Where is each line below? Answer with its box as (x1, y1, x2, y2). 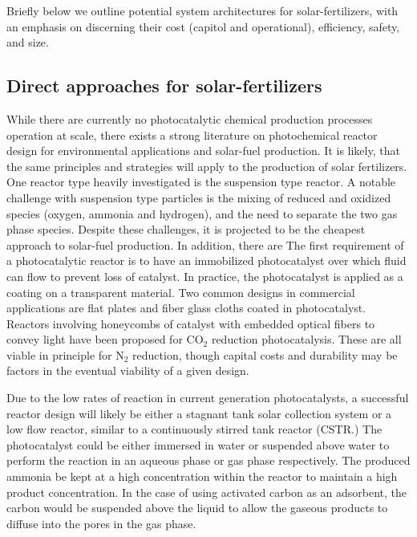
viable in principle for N (6, 346, 124, 363)
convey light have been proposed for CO (6, 331, 204, 348)
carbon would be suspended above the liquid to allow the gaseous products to (6, 499, 388, 516)
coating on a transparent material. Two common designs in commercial (6, 283, 355, 300)
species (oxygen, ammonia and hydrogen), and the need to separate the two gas (6, 205, 398, 222)
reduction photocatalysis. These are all (211, 331, 402, 348)
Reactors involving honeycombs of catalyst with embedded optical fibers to (6, 315, 375, 332)
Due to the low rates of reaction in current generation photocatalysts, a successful (6, 389, 409, 406)
